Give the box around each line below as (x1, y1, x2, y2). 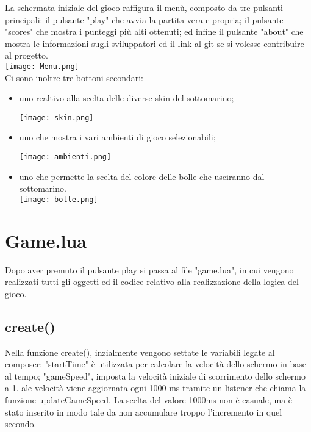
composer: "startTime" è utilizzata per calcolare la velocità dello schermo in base (5, 358, 306, 370)
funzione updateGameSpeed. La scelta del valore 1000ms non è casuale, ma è (5, 394, 293, 406)
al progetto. (5, 49, 48, 62)
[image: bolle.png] (19, 195, 98, 204)
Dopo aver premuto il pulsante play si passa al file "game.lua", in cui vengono (5, 263, 294, 276)
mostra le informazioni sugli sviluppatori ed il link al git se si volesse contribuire (5, 37, 304, 49)
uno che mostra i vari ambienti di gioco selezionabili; (19, 131, 216, 143)
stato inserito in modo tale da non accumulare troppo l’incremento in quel (5, 405, 282, 418)
